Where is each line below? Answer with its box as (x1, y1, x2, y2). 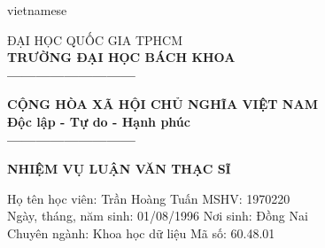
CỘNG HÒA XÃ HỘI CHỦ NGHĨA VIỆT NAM (7, 95, 318, 113)
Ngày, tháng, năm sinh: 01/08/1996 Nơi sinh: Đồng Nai (7, 206, 308, 225)
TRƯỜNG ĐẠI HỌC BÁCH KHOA (7, 48, 236, 66)
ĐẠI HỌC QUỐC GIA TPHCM (7, 30, 183, 49)
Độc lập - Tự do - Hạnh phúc (7, 112, 190, 130)
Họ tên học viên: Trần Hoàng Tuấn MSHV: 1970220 (7, 189, 290, 207)
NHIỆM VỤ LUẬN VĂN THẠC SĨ (7, 159, 231, 178)
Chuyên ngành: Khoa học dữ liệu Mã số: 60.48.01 (7, 223, 275, 242)
